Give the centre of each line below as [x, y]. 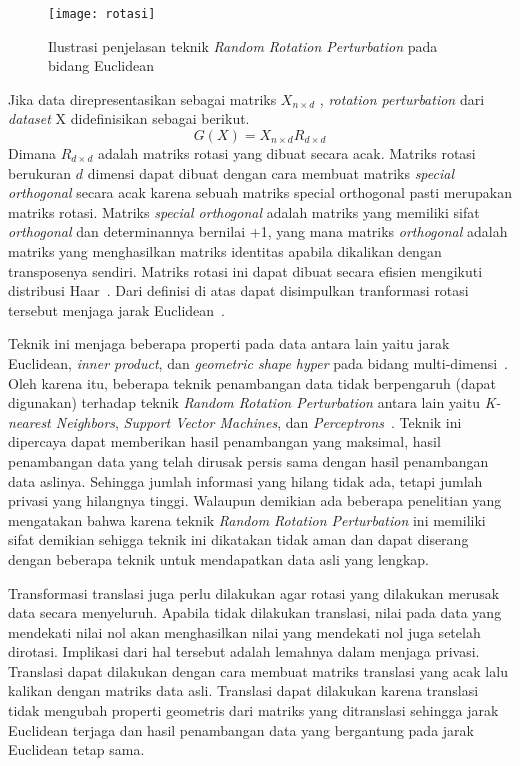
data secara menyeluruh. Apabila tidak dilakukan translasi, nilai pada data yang [255, 612]
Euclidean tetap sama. [76, 749]
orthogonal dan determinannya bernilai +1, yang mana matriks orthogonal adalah [258, 231]
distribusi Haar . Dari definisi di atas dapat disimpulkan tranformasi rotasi [238, 290]
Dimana [32, 153]
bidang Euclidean [101, 65]
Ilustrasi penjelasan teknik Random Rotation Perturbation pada [243, 45]
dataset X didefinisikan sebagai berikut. [129, 118]
